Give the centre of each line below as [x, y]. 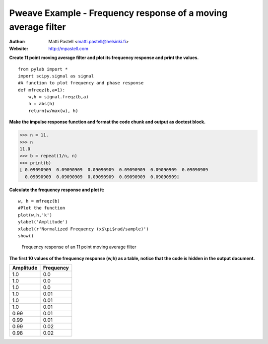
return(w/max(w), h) [53, 111]
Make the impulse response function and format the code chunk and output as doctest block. [107, 122]
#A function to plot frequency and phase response [81, 83]
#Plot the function [42, 208]
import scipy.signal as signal [56, 76]
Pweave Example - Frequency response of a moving [118, 13]
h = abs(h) [41, 104]
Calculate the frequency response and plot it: [57, 190]
